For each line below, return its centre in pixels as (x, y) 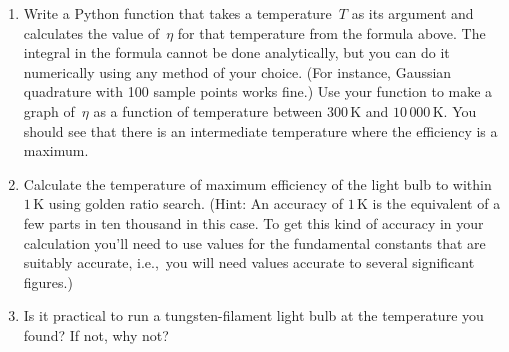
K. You (454, 110)
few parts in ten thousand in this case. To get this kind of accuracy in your (253, 222)
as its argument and (412, 13)
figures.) (48, 281)
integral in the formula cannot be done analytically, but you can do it (236, 52)
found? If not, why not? (96, 334)
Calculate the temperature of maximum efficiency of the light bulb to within (257, 183)
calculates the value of (91, 32)
